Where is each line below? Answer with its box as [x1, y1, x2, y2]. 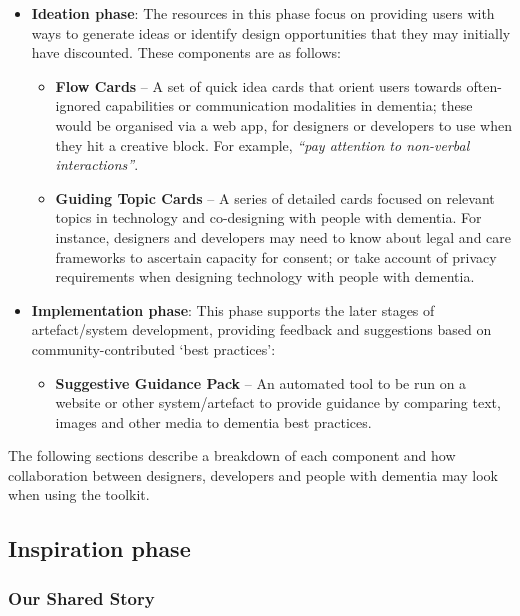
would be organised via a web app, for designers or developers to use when [55, 114, 512, 135]
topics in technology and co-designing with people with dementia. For [55, 207, 482, 228]
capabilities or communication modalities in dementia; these [105, 95, 473, 116]
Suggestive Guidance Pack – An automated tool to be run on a [55, 372, 467, 393]
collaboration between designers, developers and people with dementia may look [8, 464, 498, 485]
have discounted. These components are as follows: [31, 42, 341, 63]
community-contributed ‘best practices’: [31, 338, 276, 359]
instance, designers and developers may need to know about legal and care [55, 226, 511, 247]
